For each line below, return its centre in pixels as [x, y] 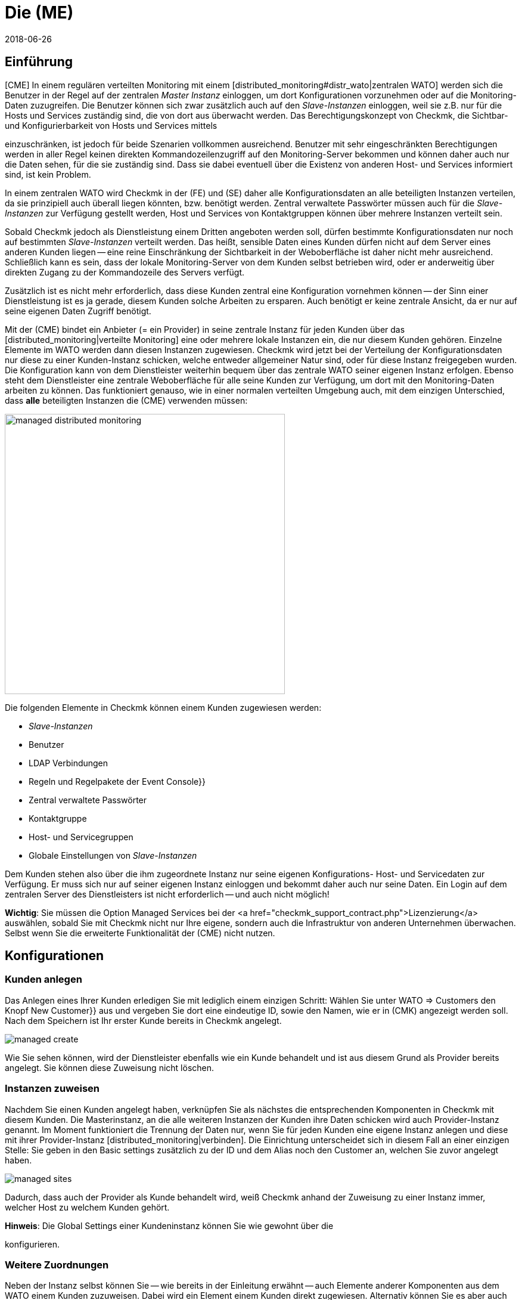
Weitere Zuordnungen [57, 1265]
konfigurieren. [32, 1244]
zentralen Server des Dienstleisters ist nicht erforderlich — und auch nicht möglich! [167, 894]
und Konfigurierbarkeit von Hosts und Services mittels [111, 125]
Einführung [39, 62]
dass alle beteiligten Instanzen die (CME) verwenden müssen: [126, 400]
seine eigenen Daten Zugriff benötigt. [78, 311]
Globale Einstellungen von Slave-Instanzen [113, 855]
